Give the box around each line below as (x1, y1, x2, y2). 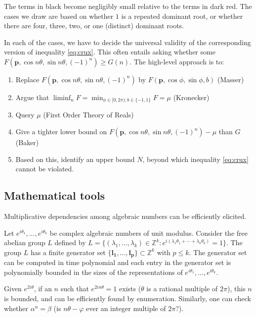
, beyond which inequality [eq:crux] (142, 154, 249, 164)
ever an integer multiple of (86, 303, 166, 313)
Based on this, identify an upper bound (15, 154, 135, 164)
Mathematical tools (4, 188, 105, 203)
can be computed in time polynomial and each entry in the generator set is (4, 257, 231, 267)
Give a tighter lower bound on (15, 126, 107, 137)
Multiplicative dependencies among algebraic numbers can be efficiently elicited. (4, 211, 247, 221)
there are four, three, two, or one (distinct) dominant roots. (4, 20, 184, 31)
